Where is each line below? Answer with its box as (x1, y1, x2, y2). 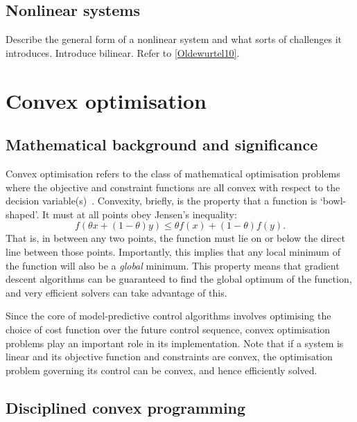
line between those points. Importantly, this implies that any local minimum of (6, 244, 340, 258)
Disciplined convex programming (6, 396, 246, 418)
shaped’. (6, 206, 40, 221)
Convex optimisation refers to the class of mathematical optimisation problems (6, 166, 340, 180)
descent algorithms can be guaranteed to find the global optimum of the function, (6, 272, 352, 286)
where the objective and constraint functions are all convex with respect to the (6, 179, 340, 194)
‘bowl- (320, 193, 347, 208)
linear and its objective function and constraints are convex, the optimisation (6, 349, 333, 364)
